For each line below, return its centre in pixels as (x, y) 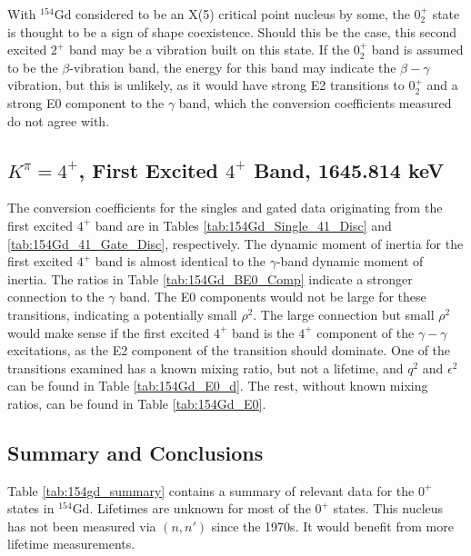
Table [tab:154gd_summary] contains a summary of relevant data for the (211, 490)
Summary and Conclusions (135, 452)
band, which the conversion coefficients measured (315, 102)
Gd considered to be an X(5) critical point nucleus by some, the (232, 14)
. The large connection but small (344, 314)
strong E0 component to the (86, 102)
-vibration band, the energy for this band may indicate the (233, 67)
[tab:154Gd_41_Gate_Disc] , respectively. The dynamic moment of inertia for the (235, 243)
